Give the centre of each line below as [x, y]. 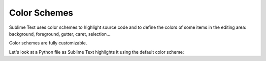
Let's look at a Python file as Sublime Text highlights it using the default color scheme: [97, 52]
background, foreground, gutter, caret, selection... [60, 34]
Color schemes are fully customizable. [48, 43]
